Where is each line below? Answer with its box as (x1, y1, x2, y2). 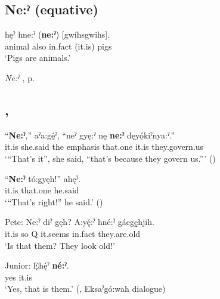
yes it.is (5, 270, 33, 283)
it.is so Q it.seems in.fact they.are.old (5, 227, 141, 239)
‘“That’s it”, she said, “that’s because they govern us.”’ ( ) (5, 152, 216, 164)
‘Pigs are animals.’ (5, 51, 71, 64)
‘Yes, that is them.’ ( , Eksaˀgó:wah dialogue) (5, 282, 166, 295)
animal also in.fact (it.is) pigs (5, 39, 112, 52)
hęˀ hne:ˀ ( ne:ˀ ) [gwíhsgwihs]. (5, 28, 110, 41)
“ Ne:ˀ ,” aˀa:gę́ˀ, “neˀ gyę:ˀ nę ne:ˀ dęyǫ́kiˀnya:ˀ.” (5, 128, 175, 141)
